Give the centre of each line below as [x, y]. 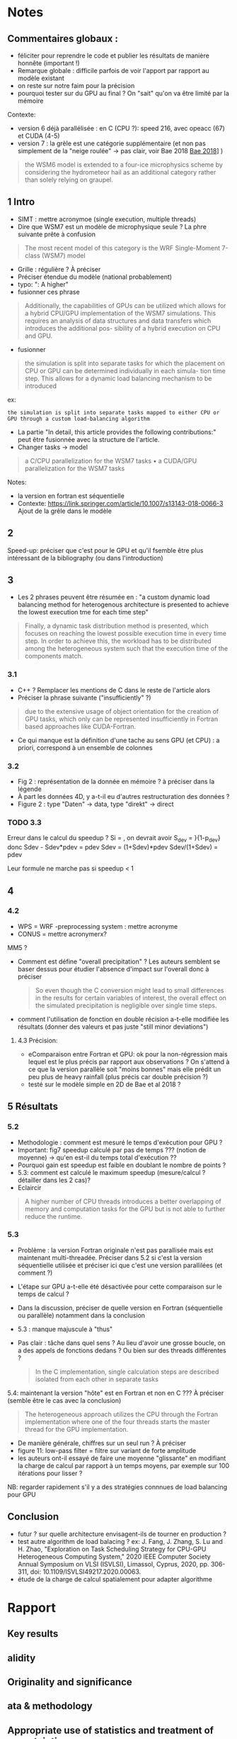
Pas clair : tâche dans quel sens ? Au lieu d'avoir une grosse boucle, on [121, 1342]
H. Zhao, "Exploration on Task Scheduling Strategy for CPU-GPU [112, 1549]
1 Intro [21, 202]
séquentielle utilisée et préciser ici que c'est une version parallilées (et [120, 1265]
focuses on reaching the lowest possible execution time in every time [125, 634]
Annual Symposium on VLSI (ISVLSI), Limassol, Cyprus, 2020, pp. [113, 1564]
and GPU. [39, 336]
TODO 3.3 [25, 822]
